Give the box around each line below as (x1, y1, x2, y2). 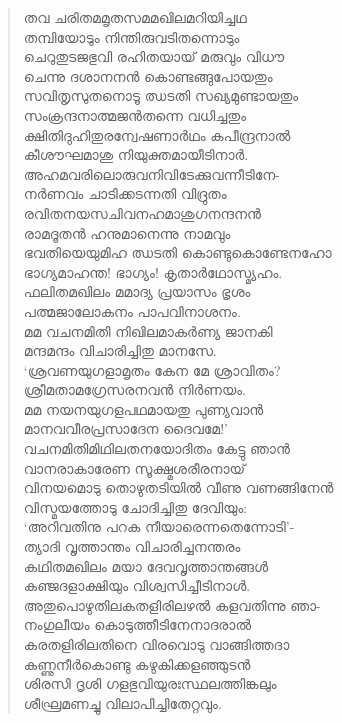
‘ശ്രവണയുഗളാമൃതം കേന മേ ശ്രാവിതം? (23, 359, 281, 380)
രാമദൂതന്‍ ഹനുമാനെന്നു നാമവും (23, 222, 231, 243)
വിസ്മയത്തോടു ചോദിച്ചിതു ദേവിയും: (23, 496, 248, 517)
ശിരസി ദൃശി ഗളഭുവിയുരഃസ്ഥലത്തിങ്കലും (23, 673, 277, 694)
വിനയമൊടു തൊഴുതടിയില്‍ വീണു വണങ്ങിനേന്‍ (23, 477, 334, 498)
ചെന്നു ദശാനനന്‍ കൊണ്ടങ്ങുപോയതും (23, 65, 273, 86)
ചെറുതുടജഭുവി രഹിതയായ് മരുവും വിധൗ (23, 46, 285, 67)
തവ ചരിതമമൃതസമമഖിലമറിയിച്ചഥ (23, 7, 247, 27)
